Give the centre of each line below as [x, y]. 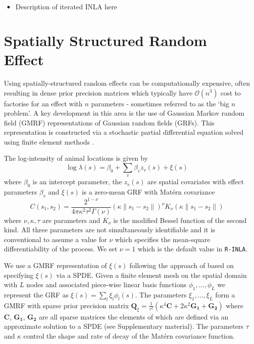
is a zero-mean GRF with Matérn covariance [148, 192]
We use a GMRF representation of [55, 265]
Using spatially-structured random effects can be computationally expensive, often [127, 83]
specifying [19, 275]
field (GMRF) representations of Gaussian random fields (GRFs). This [109, 122]
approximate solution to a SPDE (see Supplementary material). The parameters [124, 326]
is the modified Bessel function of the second [180, 220]
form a [225, 295]
